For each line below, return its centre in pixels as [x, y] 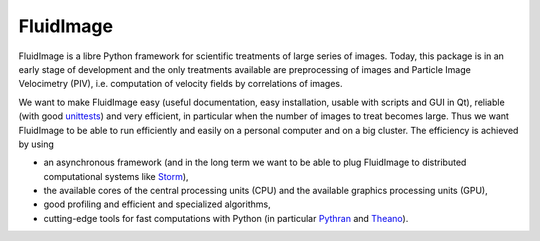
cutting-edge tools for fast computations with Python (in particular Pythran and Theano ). [226, 218]
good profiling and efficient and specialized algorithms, [157, 204]
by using [36, 144]
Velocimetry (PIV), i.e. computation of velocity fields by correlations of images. [181, 84]
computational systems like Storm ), [116, 176]
